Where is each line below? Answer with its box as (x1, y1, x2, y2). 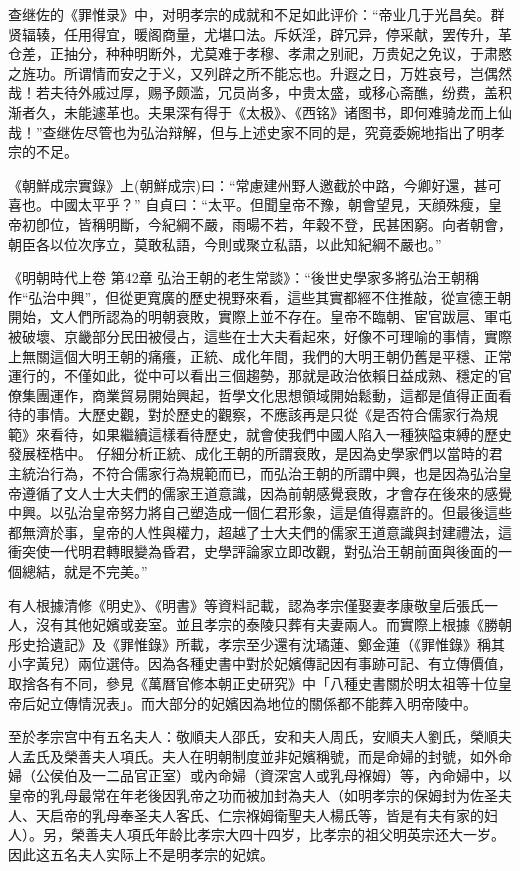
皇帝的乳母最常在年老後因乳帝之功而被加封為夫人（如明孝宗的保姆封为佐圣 (8, 784, 498, 805)
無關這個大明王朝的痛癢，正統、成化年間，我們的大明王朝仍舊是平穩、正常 (21, 345, 512, 366)
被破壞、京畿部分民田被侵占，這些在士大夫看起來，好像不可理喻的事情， (8, 325, 484, 346)
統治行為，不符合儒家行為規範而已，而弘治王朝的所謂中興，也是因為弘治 (21, 463, 498, 484)
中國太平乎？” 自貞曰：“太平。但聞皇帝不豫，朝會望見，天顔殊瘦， (49, 194, 488, 215)
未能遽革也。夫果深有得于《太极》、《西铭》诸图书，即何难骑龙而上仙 (63, 101, 512, 122)
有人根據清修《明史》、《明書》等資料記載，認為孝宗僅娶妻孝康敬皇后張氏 (8, 594, 484, 615)
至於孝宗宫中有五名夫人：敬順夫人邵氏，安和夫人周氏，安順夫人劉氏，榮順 (8, 726, 498, 747)
